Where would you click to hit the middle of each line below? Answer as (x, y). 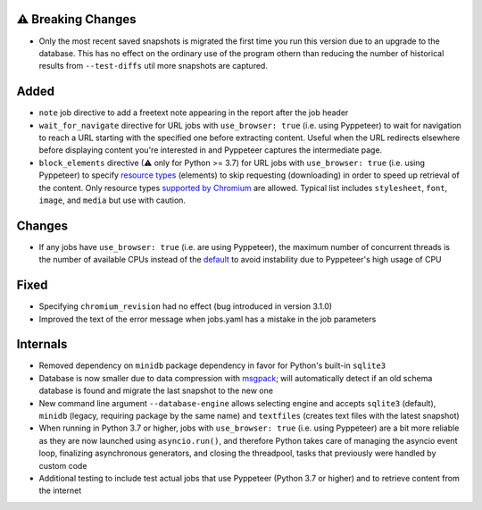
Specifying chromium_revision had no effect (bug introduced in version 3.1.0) (186, 306)
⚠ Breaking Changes (76, 19)
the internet (60, 490)
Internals (42, 344)
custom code (63, 465)
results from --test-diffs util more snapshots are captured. (153, 66)
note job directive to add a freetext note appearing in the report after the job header (194, 113)
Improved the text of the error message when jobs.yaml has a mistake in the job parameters (208, 319)
